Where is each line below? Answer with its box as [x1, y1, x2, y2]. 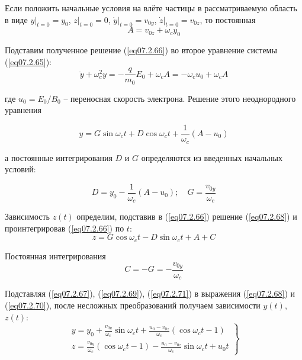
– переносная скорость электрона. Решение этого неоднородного [63, 92, 296, 104]
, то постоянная [200, 13, 256, 25]
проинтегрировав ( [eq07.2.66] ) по [5, 221, 124, 234]
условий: [5, 163, 36, 175]
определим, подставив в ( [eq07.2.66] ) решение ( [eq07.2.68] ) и [76, 210, 297, 223]
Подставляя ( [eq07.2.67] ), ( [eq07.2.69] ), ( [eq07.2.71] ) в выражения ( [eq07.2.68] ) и [5, 287, 295, 300]
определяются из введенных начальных [141, 151, 282, 163]
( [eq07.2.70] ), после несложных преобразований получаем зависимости [5, 299, 261, 311]
